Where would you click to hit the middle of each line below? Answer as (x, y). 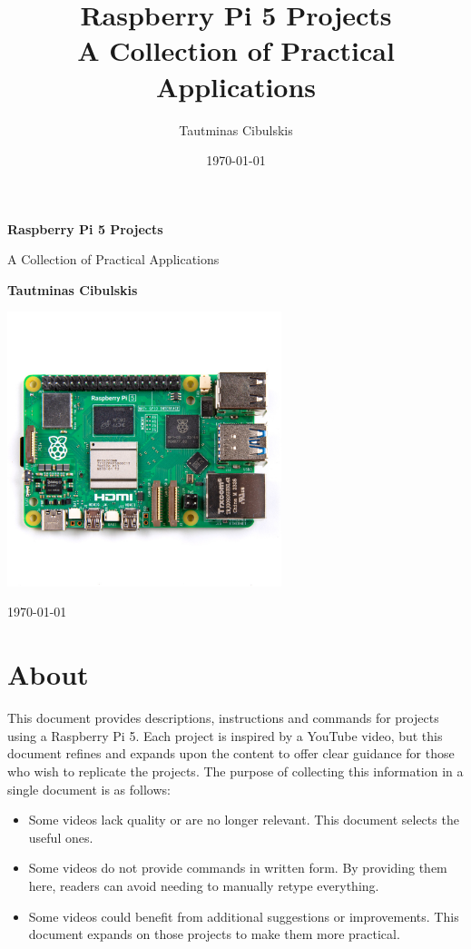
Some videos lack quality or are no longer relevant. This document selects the (244, 820)
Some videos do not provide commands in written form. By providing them (238, 868)
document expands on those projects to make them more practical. (214, 934)
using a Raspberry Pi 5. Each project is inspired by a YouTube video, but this (225, 735)
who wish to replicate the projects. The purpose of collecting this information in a (235, 771)
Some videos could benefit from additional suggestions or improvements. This (244, 916)
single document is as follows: (89, 789)
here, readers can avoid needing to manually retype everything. (204, 885)
